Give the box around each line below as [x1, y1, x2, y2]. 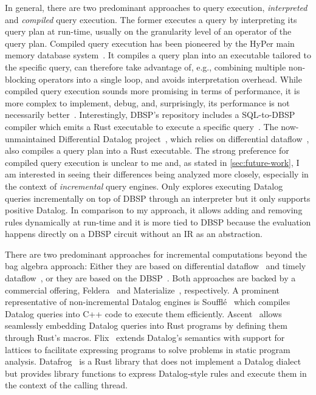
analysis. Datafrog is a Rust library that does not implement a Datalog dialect [5, 355, 301, 368]
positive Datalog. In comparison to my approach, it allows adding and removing [5, 204, 303, 216]
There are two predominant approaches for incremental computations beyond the [5, 247, 307, 260]
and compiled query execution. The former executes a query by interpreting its [5, 13, 297, 26]
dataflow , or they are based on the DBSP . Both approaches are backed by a [5, 272, 296, 284]
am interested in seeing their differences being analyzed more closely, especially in [5, 168, 309, 180]
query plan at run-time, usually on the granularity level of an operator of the [5, 25, 292, 38]
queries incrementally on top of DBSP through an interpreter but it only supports [5, 191, 311, 204]
